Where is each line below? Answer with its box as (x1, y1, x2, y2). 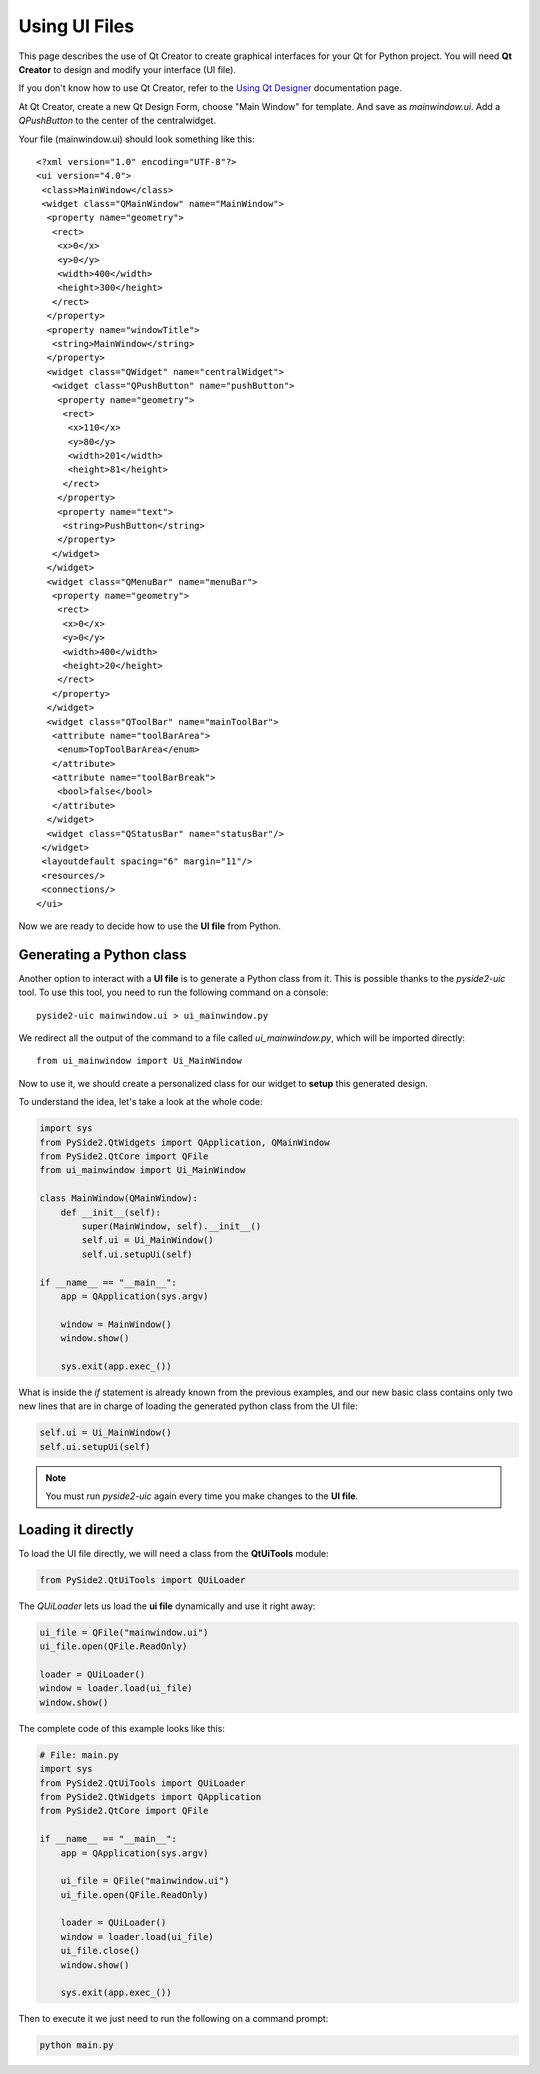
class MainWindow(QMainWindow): (39, 1193, 199, 1204)
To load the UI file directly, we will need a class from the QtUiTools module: (18, 1547, 329, 1559)
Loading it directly (18, 1521, 134, 1538)
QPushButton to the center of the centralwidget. (18, 115, 217, 127)
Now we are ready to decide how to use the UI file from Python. (18, 920, 282, 932)
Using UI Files (18, 15, 135, 37)
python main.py (39, 2040, 114, 2051)
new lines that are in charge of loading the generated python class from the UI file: (18, 1400, 359, 1412)
